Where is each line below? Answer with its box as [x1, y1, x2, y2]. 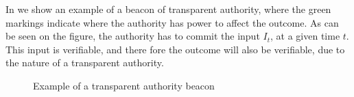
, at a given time [270, 29, 340, 43]
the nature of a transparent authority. [5, 55, 164, 70]
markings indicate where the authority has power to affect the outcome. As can [5, 15, 339, 29]
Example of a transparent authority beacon [33, 78, 215, 92]
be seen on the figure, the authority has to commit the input [5, 29, 260, 43]
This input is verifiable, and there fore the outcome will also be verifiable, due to [5, 42, 345, 56]
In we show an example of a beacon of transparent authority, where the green [5, 2, 331, 16]
